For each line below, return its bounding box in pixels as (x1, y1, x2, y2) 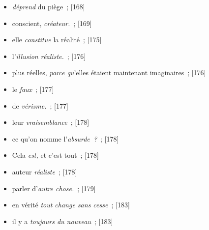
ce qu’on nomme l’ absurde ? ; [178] (12, 133, 119, 144)
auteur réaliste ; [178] (12, 166, 77, 176)
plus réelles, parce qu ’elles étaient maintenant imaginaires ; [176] (12, 67, 206, 78)
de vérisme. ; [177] (12, 100, 68, 111)
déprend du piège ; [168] (12, 1, 85, 11)
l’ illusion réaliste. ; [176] (12, 51, 86, 61)
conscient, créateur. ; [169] (12, 18, 92, 28)
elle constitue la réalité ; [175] (12, 34, 102, 45)
